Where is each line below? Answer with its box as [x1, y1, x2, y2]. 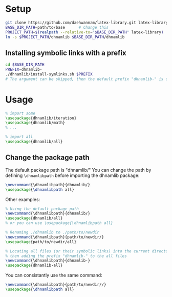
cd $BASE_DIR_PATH [5, 62, 45, 67]
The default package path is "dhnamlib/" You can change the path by [5, 167, 152, 173]
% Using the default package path [5, 206, 79, 211]
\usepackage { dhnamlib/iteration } [5, 115, 77, 121]
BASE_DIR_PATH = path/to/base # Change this [5, 25, 109, 30]
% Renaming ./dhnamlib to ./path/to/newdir [5, 230, 100, 235]
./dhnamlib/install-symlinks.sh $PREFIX [5, 72, 93, 77]
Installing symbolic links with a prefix [5, 48, 126, 57]
